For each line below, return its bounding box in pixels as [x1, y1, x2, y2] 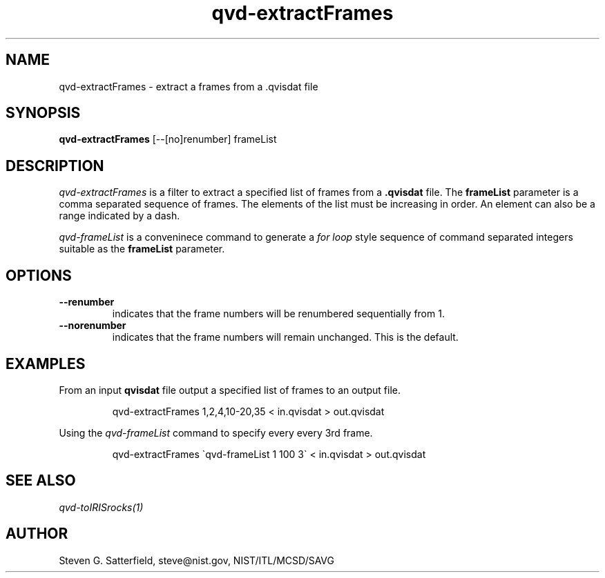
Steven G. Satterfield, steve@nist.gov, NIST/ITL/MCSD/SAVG [59, 554, 334, 566]
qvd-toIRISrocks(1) [59, 501, 144, 513]
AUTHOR [6, 525, 68, 543]
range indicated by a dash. [59, 210, 180, 222]
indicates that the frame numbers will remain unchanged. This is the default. [112, 331, 459, 343]
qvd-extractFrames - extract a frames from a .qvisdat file [59, 80, 318, 92]
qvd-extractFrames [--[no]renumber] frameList [59, 133, 277, 146]
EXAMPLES [6, 355, 86, 372]
